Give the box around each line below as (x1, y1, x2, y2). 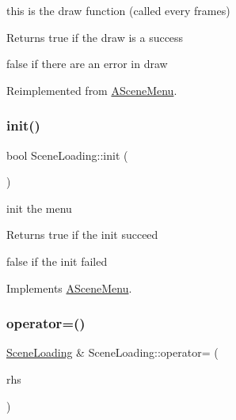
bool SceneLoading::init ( (6, 146, 128, 163)
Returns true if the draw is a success (6, 28, 184, 45)
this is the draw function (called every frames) (6, 2, 230, 18)
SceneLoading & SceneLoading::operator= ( (6, 344, 219, 361)
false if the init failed (6, 252, 108, 269)
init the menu (6, 199, 72, 216)
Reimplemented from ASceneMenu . (6, 81, 177, 98)
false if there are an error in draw (6, 55, 168, 72)
